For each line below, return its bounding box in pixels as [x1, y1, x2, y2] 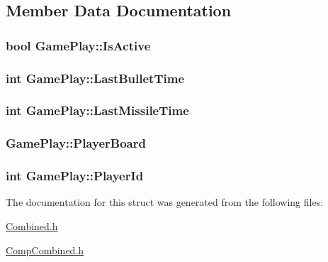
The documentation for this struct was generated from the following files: [6, 195, 324, 209]
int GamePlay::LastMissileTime [6, 102, 189, 119]
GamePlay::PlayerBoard [6, 134, 146, 152]
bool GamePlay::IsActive [6, 36, 151, 54]
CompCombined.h [6, 242, 84, 257]
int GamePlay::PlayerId [6, 167, 144, 185]
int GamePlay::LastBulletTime [6, 69, 185, 87]
